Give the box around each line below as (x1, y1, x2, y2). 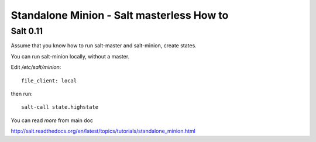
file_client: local (21, 77, 77, 84)
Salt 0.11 (11, 26, 43, 36)
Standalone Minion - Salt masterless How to (11, 9, 229, 22)
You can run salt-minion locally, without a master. (11, 53, 130, 60)
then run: (11, 90, 33, 97)
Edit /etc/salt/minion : (11, 64, 61, 71)
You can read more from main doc (11, 117, 94, 124)
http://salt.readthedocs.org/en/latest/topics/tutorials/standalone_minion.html (11, 127, 196, 134)
